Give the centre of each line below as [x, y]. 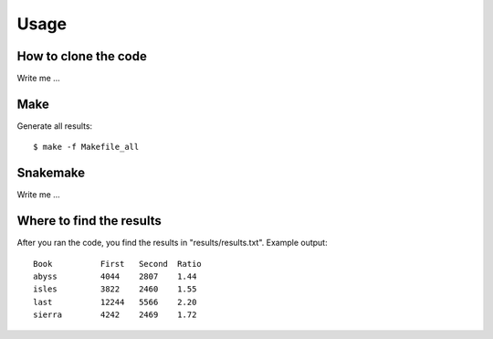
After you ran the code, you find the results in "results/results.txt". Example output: [172, 243]
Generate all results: [55, 126]
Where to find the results [89, 221]
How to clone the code [82, 56]
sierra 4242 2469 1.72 [115, 315]
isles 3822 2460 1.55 [115, 289]
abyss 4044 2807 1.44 [115, 276]
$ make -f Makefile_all [86, 147]
